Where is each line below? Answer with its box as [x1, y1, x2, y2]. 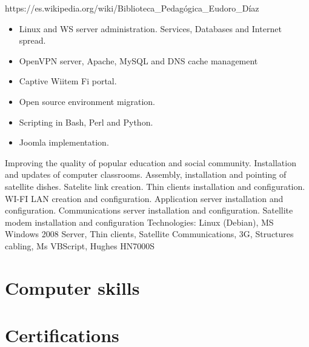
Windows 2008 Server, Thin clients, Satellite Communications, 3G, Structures [5, 227, 294, 240]
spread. [19, 34, 46, 47]
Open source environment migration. [19, 95, 156, 107]
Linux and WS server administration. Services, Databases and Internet [19, 22, 282, 35]
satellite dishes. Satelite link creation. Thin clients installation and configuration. [5, 180, 305, 192]
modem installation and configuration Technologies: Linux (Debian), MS [5, 215, 274, 228]
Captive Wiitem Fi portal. [19, 75, 117, 87]
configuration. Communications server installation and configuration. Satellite [5, 204, 293, 217]
